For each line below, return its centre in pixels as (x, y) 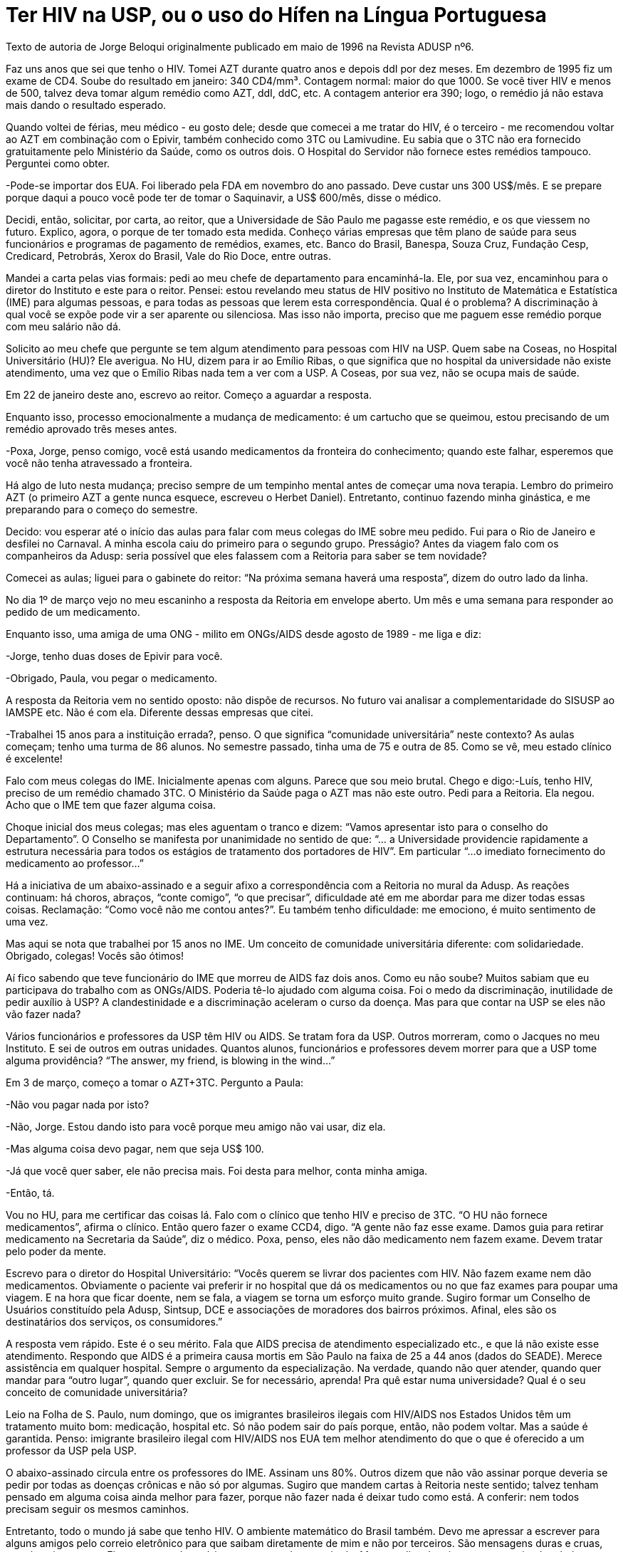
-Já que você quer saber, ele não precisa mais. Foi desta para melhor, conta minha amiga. (217, 1170)
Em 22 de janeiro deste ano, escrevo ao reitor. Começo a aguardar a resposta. (189, 394)
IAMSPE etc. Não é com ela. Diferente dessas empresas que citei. (160, 712)
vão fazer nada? (43, 1014)
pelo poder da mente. (56, 1251)
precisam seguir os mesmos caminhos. (98, 1509)
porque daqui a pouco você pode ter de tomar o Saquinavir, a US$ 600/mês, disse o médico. (224, 197)
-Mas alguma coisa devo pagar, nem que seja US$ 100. (135, 1148)
